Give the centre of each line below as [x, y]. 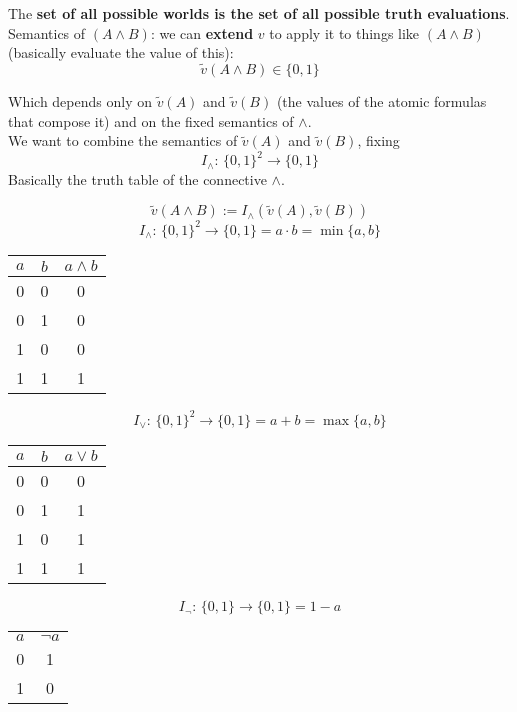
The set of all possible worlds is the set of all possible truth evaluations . [259, 13]
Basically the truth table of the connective [137, 178]
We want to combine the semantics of [123, 140]
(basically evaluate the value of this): [121, 52]
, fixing [378, 140]
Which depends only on [80, 101]
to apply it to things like [344, 32]
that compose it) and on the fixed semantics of [151, 120]
